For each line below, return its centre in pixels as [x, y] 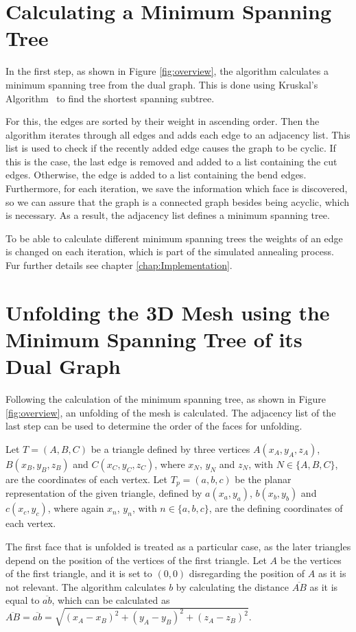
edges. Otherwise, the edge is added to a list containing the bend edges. [156, 175]
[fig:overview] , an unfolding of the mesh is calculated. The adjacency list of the [171, 412]
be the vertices [311, 560]
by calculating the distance [233, 586]
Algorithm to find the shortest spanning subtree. [110, 98]
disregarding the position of [247, 573]
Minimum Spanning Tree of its [154, 339]
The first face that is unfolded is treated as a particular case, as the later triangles [178, 546]
